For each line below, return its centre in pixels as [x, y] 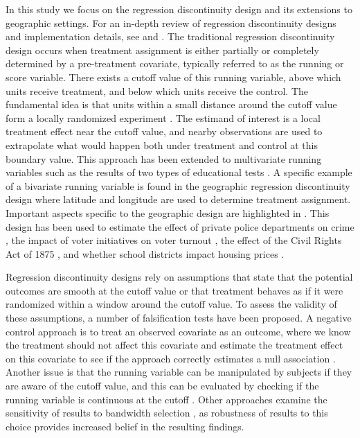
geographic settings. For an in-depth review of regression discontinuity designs [171, 23]
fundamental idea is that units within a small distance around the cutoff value [171, 104]
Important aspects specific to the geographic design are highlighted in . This [168, 212]
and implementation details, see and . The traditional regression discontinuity [170, 36]
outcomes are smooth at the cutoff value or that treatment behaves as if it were [174, 290]
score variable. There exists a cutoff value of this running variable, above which [173, 77]
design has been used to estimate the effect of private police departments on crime [180, 226]
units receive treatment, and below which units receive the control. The [157, 90]
